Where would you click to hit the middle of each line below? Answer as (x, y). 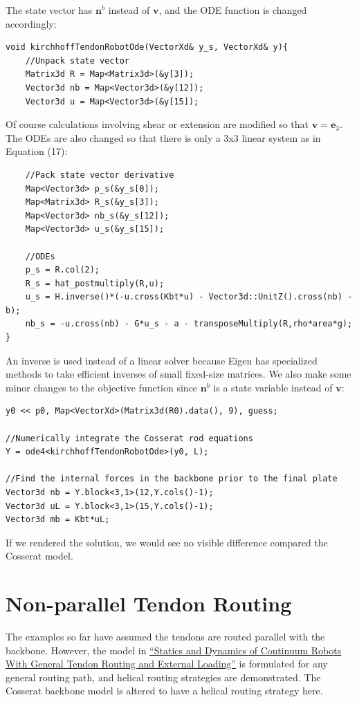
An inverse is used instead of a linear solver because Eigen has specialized (162, 360)
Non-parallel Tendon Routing (149, 603)
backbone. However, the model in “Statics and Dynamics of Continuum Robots (174, 650)
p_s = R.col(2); (63, 270)
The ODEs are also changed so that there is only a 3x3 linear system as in (163, 137)
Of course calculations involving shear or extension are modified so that (157, 124)
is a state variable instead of (273, 387)
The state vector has (49, 10)
